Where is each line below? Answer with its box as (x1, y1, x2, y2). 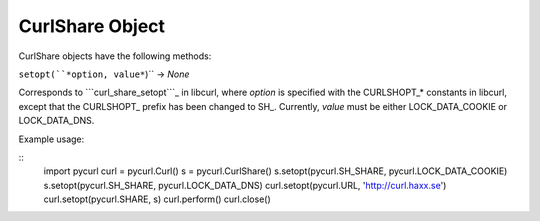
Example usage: (18, 133, 85, 145)
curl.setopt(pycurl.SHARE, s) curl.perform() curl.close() (43, 193, 272, 205)
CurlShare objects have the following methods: (18, 50, 212, 62)
